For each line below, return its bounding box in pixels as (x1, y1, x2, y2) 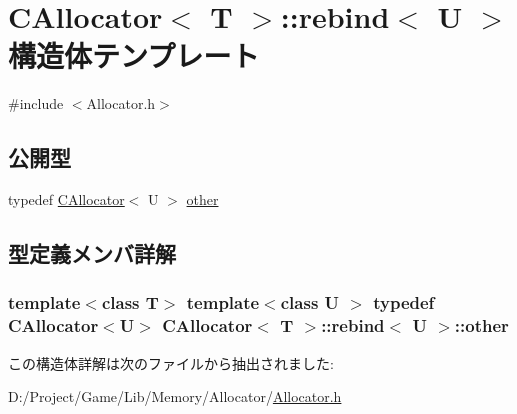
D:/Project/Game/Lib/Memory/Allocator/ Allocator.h (8, 386, 342, 407)
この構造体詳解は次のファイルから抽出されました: (8, 352, 334, 373)
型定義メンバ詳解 (8, 238, 176, 269)
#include (8, 93, 64, 114)
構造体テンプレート (8, 35, 260, 76)
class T (101, 290, 159, 315)
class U (280, 290, 340, 315)
